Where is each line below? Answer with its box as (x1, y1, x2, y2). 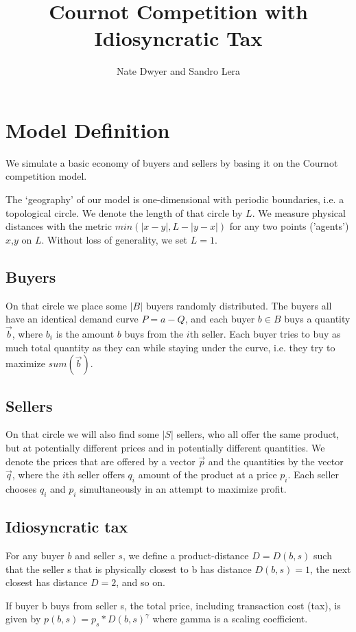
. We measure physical (252, 205, 346, 220)
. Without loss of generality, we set (41, 232, 188, 246)
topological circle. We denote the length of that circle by (5, 205, 243, 220)
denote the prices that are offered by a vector (5, 454, 195, 468)
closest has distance (5, 575, 88, 589)
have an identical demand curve (5, 312, 139, 326)
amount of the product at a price (138, 467, 277, 482)
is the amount (56, 327, 115, 341)
